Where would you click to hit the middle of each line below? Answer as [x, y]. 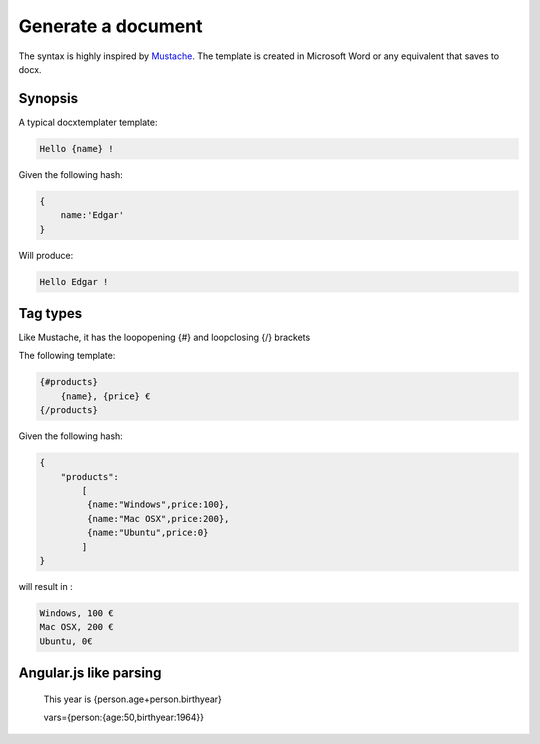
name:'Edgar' [92, 215]
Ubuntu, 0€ [66, 641]
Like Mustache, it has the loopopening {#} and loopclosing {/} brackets [164, 337]
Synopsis [48, 98]
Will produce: [46, 255]
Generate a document [110, 26]
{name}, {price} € [105, 396]
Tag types [50, 313]
